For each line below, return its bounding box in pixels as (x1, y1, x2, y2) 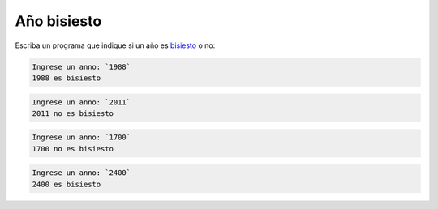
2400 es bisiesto (32, 179, 101, 189)
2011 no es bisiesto (32, 109, 114, 117)
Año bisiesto (15, 12, 102, 30)
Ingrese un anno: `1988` (32, 62, 131, 71)
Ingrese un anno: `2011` (32, 97, 131, 107)
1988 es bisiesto (32, 73, 101, 83)
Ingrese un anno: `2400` (32, 168, 131, 177)
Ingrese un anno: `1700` (32, 133, 131, 142)
